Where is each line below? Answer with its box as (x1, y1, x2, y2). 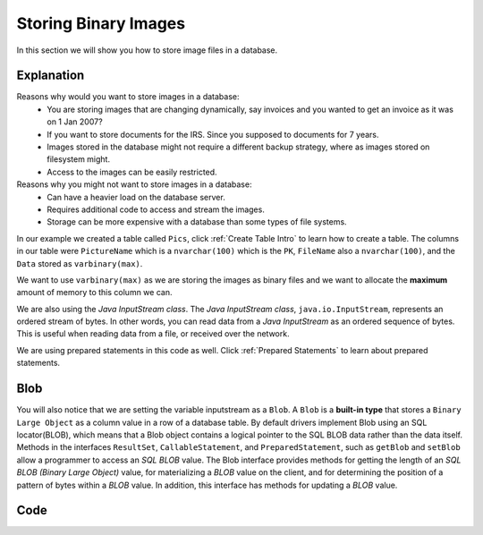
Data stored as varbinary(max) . (16, 258, 143, 268)
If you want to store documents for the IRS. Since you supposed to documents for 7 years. (47, 129, 379, 140)
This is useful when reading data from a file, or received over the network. (16, 328, 290, 339)
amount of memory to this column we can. (16, 287, 173, 298)
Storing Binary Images (16, 13, 186, 33)
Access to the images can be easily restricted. (47, 166, 218, 177)
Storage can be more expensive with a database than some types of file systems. (47, 217, 348, 227)
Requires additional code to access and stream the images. (47, 204, 266, 215)
